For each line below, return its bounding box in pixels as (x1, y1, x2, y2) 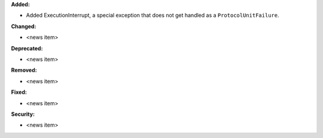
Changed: (11, 23, 36, 30)
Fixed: (11, 88, 27, 96)
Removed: (11, 66, 37, 74)
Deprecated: (11, 45, 43, 52)
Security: (11, 111, 35, 118)
